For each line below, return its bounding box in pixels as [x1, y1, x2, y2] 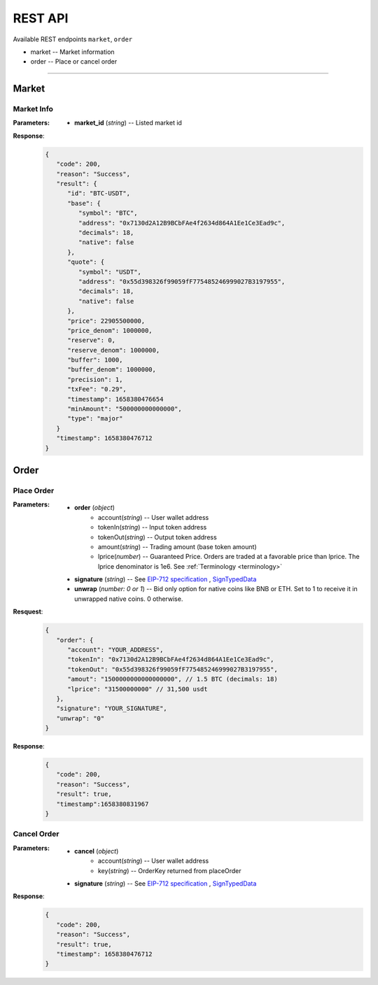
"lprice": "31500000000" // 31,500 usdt [67, 685, 208, 693]
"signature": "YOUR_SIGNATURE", [56, 704, 167, 713]
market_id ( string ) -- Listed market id [74, 119, 182, 127]
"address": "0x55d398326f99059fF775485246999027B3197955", [78, 277, 286, 285]
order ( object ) [74, 504, 115, 512]
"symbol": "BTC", [78, 209, 138, 217]
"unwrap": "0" [56, 714, 105, 722]
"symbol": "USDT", [78, 268, 141, 276]
